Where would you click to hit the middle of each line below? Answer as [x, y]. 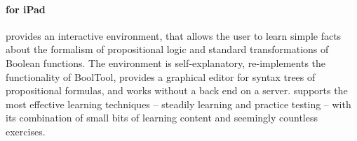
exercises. [26, 131]
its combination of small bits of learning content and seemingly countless [162, 118]
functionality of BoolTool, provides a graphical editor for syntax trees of [161, 76]
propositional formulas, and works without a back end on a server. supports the [177, 90]
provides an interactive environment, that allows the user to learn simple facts [174, 35]
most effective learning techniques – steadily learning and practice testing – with [178, 104]
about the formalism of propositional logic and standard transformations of [167, 49]
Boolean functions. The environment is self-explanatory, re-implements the [166, 62]
